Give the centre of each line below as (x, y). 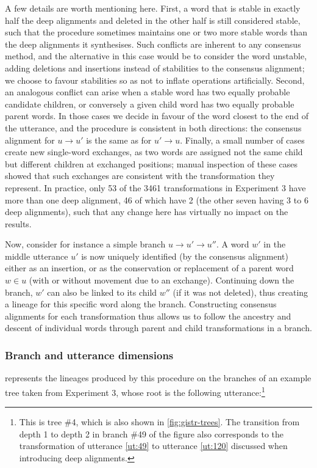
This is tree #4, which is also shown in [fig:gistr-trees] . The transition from (159, 422)
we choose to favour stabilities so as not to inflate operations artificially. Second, (155, 80)
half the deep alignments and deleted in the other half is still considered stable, (153, 20)
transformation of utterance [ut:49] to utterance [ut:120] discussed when (153, 446)
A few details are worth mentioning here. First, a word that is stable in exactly (153, 8)
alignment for (30, 140)
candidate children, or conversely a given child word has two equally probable (150, 104)
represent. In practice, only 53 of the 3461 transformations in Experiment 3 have (155, 187)
